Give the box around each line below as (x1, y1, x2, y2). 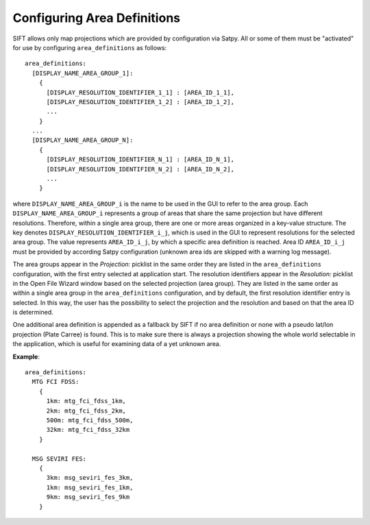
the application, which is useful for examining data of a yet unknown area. (12, 340, 221, 348)
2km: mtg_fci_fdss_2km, (46, 406, 127, 415)
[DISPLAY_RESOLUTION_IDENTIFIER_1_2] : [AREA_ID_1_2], (46, 98, 234, 106)
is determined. (12, 308, 54, 317)
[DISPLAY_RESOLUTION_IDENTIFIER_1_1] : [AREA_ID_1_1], (46, 88, 234, 96)
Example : (12, 352, 40, 361)
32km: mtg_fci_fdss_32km (46, 426, 130, 434)
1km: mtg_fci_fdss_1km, (46, 398, 127, 405)
